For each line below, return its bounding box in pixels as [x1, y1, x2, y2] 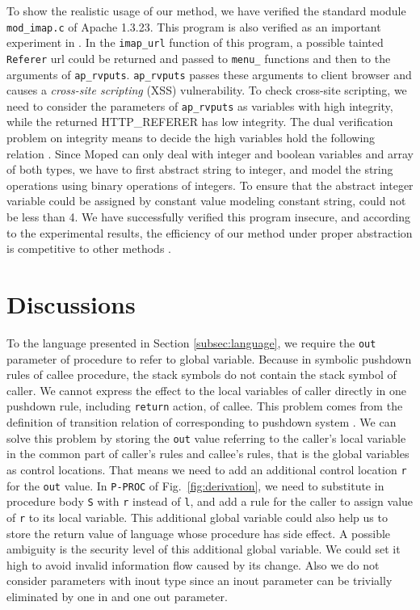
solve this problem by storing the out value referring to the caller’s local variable [6, 429, 406, 446]
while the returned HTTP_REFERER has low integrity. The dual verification [6, 113, 393, 130]
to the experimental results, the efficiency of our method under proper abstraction [6, 224, 413, 241]
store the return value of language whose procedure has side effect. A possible [6, 524, 391, 541]
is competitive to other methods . [6, 240, 171, 257]
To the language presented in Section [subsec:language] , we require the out [6, 334, 376, 351]
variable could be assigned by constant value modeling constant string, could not [6, 192, 406, 209]
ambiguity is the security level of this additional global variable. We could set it [6, 541, 401, 557]
